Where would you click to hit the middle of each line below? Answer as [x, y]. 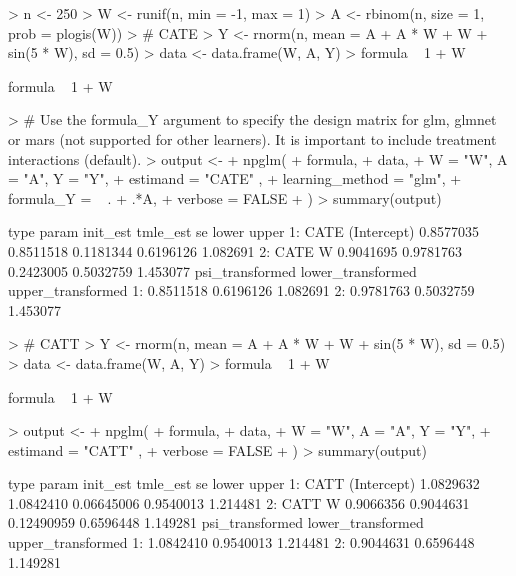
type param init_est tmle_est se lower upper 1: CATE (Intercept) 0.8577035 [244, 231]
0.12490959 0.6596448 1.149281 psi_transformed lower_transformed [216, 522]
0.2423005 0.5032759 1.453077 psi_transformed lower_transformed [212, 270]
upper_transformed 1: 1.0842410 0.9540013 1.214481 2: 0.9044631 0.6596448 [241, 542]
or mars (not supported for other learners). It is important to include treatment [252, 138]
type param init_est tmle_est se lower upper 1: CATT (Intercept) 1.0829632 [244, 483]
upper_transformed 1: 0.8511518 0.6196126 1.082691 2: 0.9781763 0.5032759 [241, 290]
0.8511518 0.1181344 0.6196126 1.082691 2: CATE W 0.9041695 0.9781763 [235, 250]
